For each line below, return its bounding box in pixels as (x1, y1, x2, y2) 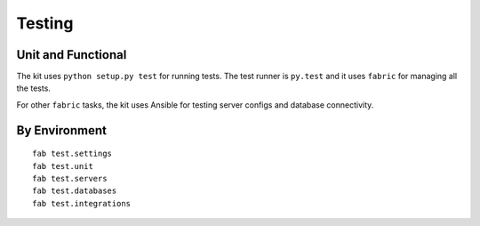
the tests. (16, 83, 51, 93)
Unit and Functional (16, 47, 127, 62)
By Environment (16, 123, 107, 138)
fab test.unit (32, 161, 93, 171)
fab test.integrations (32, 198, 132, 208)
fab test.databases (32, 186, 117, 196)
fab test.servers (32, 174, 108, 184)
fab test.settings (32, 149, 113, 159)
